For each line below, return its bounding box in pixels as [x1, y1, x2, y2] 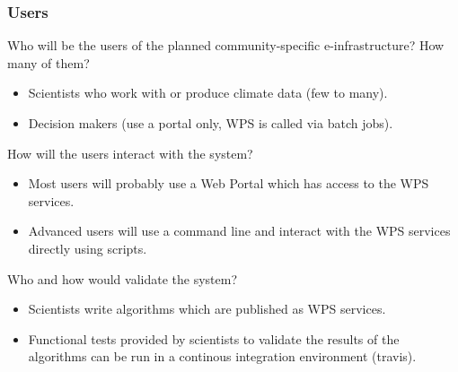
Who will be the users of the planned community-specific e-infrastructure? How [7, 36, 445, 55]
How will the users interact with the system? [7, 143, 253, 162]
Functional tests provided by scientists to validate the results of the [28, 329, 400, 348]
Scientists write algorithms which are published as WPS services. [28, 299, 386, 318]
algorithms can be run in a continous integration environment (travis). [28, 347, 417, 366]
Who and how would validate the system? [7, 269, 238, 288]
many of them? [7, 53, 90, 72]
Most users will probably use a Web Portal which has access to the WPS [28, 174, 429, 193]
